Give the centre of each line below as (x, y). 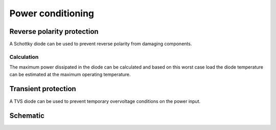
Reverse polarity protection (54, 31)
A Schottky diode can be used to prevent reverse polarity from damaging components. (101, 44)
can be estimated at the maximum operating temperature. (70, 74)
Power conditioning (52, 13)
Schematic (27, 116)
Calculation (24, 57)
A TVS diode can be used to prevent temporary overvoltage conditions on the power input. (105, 101)
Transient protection (43, 89)
